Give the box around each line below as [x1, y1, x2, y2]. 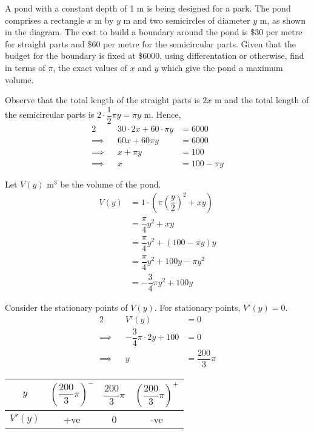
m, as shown [259, 13, 306, 26]
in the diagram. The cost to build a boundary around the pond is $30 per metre [5, 25, 302, 38]
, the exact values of [53, 61, 127, 73]
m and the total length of [214, 93, 309, 106]
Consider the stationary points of [5, 300, 128, 313]
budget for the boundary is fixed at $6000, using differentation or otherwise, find [5, 49, 304, 62]
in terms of [5, 61, 45, 73]
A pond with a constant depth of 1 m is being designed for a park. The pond [5, 2, 291, 14]
